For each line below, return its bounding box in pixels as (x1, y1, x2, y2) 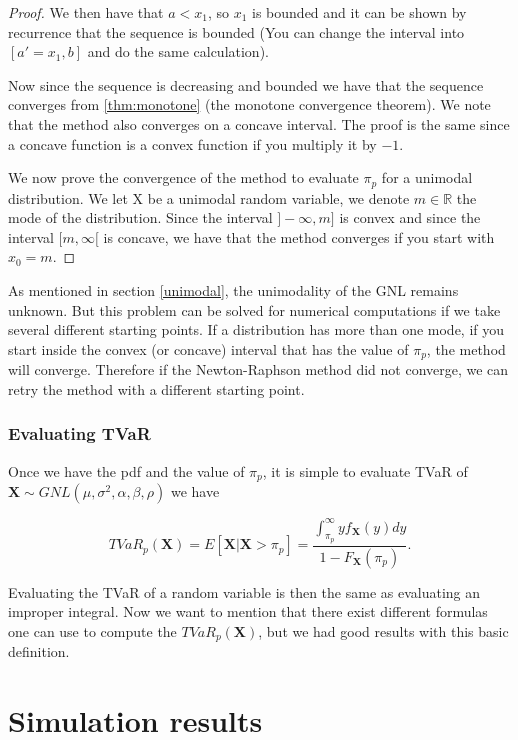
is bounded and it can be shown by (252, 2, 467, 22)
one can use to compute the (8, 620, 177, 641)
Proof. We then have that (8, 2, 164, 22)
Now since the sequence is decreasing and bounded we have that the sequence (8, 74, 484, 95)
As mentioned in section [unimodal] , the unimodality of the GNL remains (8, 279, 459, 300)
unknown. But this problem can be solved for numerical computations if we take (8, 299, 501, 320)
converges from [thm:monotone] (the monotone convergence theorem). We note (8, 94, 491, 115)
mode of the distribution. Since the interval (8, 207, 273, 228)
